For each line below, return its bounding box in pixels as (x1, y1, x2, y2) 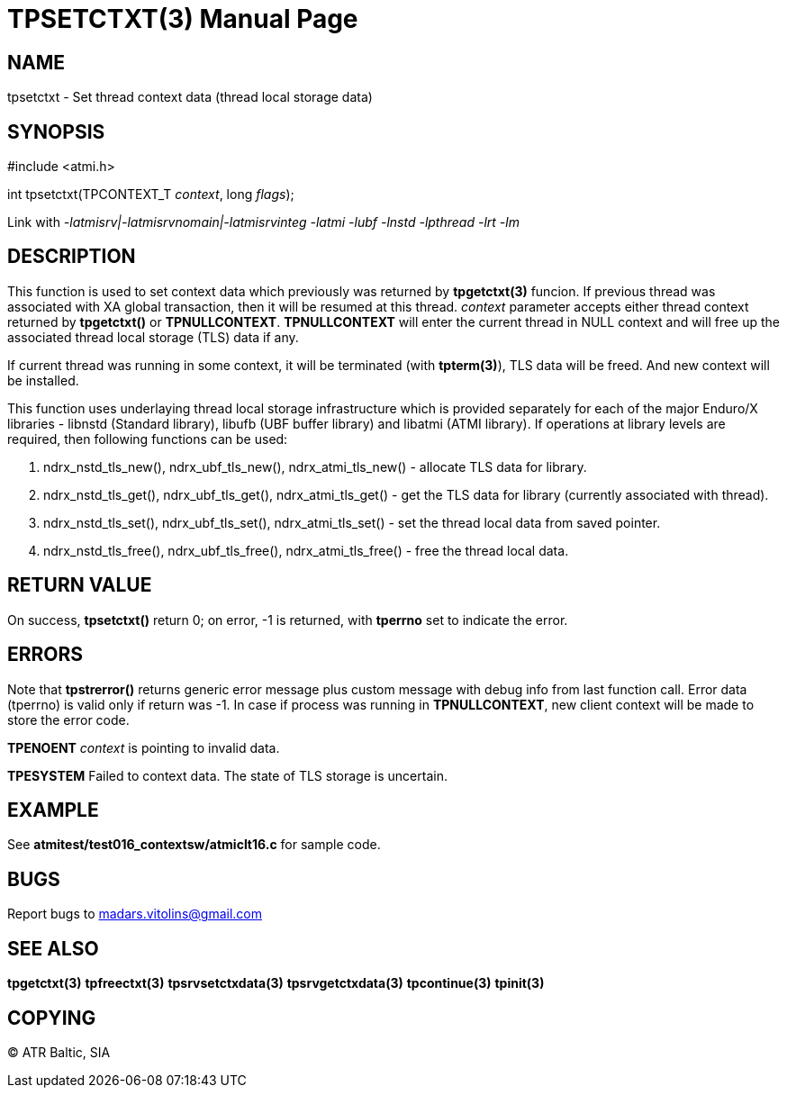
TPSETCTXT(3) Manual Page (7, 4, 358, 34)
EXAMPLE (7, 798, 99, 821)
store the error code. (7, 711, 130, 728)
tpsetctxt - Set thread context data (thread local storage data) (7, 89, 373, 105)
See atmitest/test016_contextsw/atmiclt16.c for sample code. (7, 837, 381, 853)
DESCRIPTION (7, 245, 136, 268)
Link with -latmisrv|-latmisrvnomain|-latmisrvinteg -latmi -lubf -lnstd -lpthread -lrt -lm (7, 214, 520, 231)
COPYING (7, 1006, 96, 1029)
